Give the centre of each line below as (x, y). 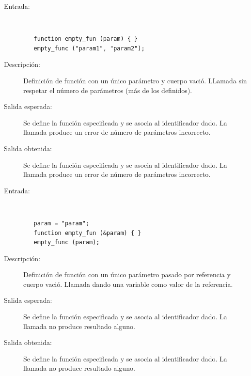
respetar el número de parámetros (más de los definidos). (108, 90)
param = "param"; (62, 223)
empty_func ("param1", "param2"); (89, 48)
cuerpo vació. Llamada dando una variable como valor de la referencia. (128, 284)
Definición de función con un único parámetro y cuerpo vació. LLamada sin (135, 80)
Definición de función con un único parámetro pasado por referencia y (127, 274)
